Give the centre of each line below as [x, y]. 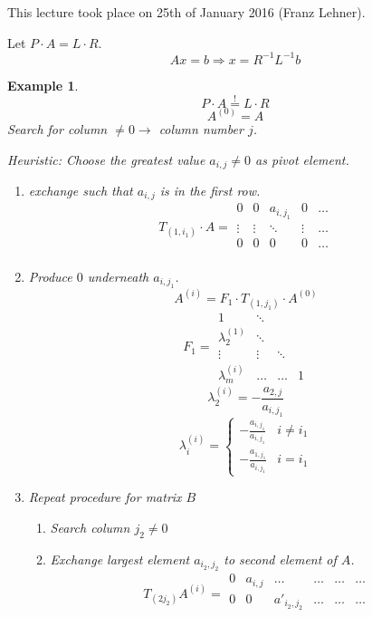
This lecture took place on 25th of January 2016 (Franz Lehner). [186, 12]
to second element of [280, 559]
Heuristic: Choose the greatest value [106, 159]
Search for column [57, 128]
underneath [118, 276]
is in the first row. [210, 190]
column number [201, 128]
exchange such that [81, 190]
